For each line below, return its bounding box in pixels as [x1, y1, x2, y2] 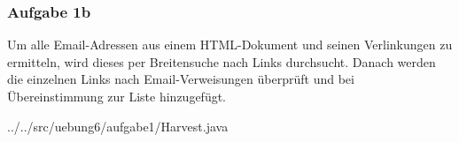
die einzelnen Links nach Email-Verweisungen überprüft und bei [7, 70, 354, 88]
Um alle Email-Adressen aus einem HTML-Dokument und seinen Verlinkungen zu [7, 35, 453, 54]
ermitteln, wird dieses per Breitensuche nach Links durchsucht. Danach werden [7, 52, 436, 71]
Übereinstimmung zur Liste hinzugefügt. [7, 87, 227, 105]
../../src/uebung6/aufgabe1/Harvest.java [7, 116, 229, 135]
